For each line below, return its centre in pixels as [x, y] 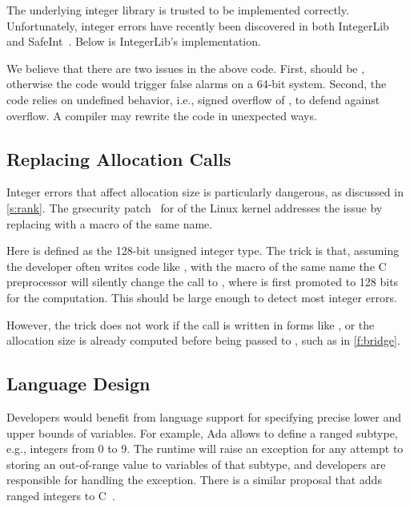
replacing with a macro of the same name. [110, 223]
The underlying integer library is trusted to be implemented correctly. [178, 10]
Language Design [78, 384]
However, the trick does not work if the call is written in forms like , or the [191, 324]
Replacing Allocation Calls [119, 158]
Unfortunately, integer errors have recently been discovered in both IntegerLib [198, 25]
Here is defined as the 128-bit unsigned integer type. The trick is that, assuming [203, 250]
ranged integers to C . [61, 495]
